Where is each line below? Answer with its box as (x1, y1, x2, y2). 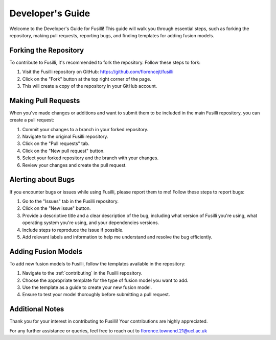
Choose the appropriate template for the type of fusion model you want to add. (22, 277, 189, 283)
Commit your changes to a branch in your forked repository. (22, 126, 149, 132)
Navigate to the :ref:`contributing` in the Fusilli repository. (22, 270, 143, 276)
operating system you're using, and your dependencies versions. (22, 220, 159, 226)
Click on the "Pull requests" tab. (22, 140, 89, 147)
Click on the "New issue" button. (22, 205, 91, 211)
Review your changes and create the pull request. (22, 162, 127, 168)
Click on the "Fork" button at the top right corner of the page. (22, 76, 152, 82)
